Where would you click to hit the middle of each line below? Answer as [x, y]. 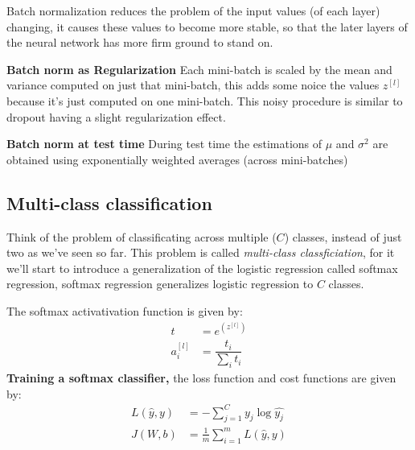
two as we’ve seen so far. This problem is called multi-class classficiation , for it [201, 252]
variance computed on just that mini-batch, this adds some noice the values [193, 85]
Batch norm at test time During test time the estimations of [164, 144]
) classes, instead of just [343, 236]
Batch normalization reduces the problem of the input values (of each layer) [193, 10]
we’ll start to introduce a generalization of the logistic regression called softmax [202, 268]
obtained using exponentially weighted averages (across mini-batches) [177, 159]
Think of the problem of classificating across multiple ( [142, 236]
